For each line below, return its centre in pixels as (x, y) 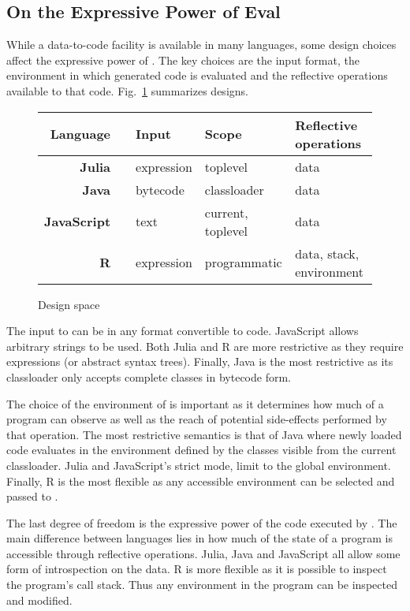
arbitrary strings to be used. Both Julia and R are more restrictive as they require (205, 346)
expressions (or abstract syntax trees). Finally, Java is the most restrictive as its (200, 361)
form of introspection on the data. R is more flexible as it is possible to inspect (197, 569)
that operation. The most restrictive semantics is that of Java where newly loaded (204, 434)
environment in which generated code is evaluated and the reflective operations (197, 75)
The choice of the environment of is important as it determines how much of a (195, 403)
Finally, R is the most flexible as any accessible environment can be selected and (201, 481)
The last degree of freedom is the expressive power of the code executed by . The (202, 522)
